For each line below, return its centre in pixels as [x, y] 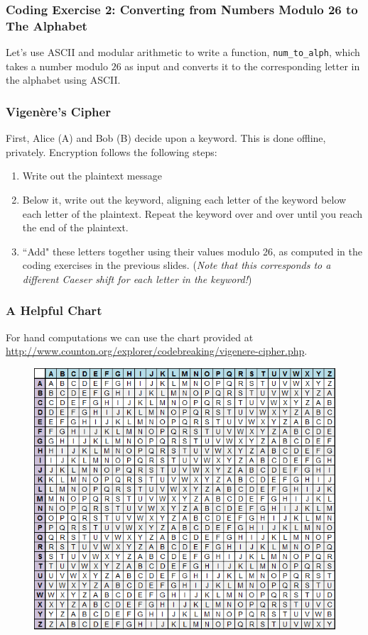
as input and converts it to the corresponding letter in [242, 66]
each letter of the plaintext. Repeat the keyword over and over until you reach [193, 213]
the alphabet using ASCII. [63, 80]
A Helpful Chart [54, 310]
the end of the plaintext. [75, 227]
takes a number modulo [57, 66]
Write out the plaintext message [92, 176]
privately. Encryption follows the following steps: [112, 151]
